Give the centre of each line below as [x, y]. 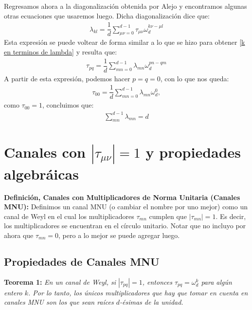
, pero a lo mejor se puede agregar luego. [119, 235]
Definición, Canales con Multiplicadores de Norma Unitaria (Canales [122, 197]
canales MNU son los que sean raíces [59, 302]
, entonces [157, 282]
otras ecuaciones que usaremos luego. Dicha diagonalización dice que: [107, 15]
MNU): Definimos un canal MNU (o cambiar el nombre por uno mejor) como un [126, 207]
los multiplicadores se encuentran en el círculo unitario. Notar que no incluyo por [125, 226]
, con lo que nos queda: [195, 78]
